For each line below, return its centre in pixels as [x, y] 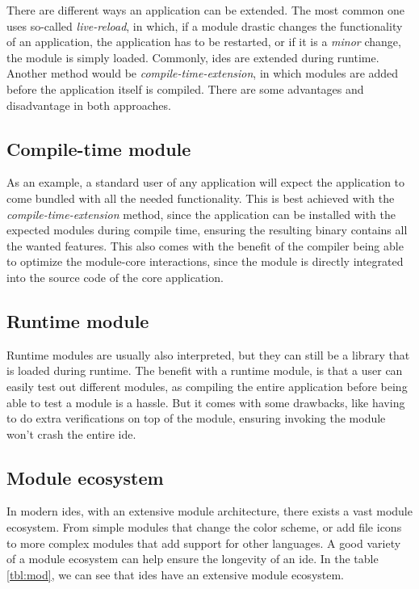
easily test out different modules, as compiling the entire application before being [207, 386]
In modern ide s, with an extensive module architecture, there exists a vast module [209, 511]
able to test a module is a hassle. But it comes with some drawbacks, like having [206, 402]
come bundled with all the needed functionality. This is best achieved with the [201, 198]
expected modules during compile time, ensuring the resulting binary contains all [207, 230]
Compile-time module [99, 148]
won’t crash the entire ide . [71, 433]
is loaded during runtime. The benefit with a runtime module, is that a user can [205, 370]
